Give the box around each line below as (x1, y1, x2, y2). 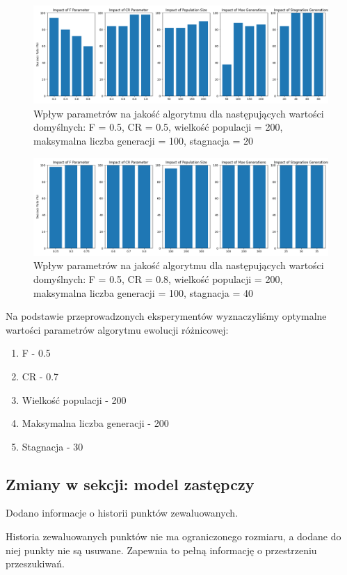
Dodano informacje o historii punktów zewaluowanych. (6, 505, 239, 520)
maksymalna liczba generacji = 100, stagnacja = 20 (33, 133, 253, 147)
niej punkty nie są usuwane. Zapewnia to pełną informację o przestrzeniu (6, 542, 317, 557)
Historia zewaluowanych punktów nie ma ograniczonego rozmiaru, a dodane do (6, 529, 341, 544)
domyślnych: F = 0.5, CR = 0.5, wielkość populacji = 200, (33, 120, 283, 134)
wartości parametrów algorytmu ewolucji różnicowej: (6, 322, 229, 337)
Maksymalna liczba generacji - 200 (22, 416, 169, 430)
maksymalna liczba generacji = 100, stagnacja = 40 (33, 285, 253, 300)
